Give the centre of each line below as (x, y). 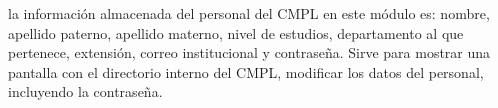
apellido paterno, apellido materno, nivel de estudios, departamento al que (236, 32)
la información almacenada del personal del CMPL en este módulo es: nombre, (249, 13)
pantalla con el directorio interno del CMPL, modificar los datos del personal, (246, 71)
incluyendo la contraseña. (85, 91)
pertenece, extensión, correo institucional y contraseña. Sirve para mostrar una (249, 52)
